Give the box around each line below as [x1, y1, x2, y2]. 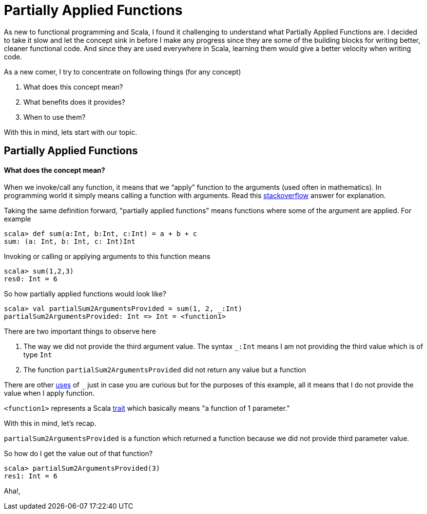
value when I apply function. [4, 389, 95, 398]
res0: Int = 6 [4, 275, 58, 283]
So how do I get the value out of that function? [4, 449, 153, 458]
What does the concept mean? [4, 165, 105, 174]
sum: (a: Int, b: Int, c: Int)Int [4, 238, 136, 246]
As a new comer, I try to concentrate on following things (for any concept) [4, 67, 241, 76]
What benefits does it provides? [23, 97, 125, 106]
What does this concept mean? [23, 82, 123, 91]
